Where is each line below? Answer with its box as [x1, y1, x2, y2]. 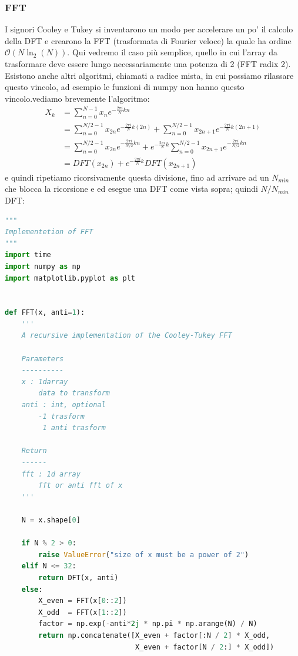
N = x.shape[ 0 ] [21, 515, 81, 524]
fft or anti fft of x [38, 481, 123, 490]
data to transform [38, 389, 110, 398]
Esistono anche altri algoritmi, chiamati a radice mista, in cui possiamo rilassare [5, 69, 294, 81]
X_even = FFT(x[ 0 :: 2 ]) [38, 597, 127, 605]
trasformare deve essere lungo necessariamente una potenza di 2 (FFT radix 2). [5, 58, 291, 69]
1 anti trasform [42, 424, 106, 432]
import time [5, 251, 51, 259]
